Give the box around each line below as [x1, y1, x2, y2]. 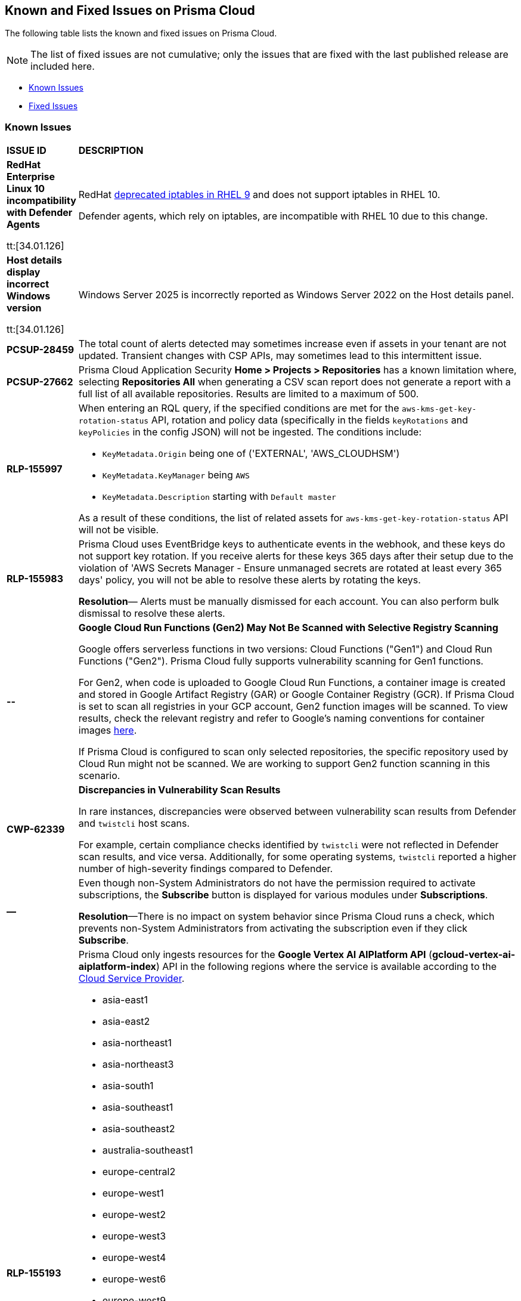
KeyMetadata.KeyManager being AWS [102, 469, 250, 481]
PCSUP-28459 [7, 344, 75, 356]
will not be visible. [78, 524, 159, 536]
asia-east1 [102, 994, 148, 1006]
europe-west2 [102, 1209, 166, 1221]
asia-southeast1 [102, 1101, 173, 1114]
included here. [30, 60, 95, 73]
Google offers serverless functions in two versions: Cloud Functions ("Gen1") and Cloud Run [78, 643, 492, 656]
